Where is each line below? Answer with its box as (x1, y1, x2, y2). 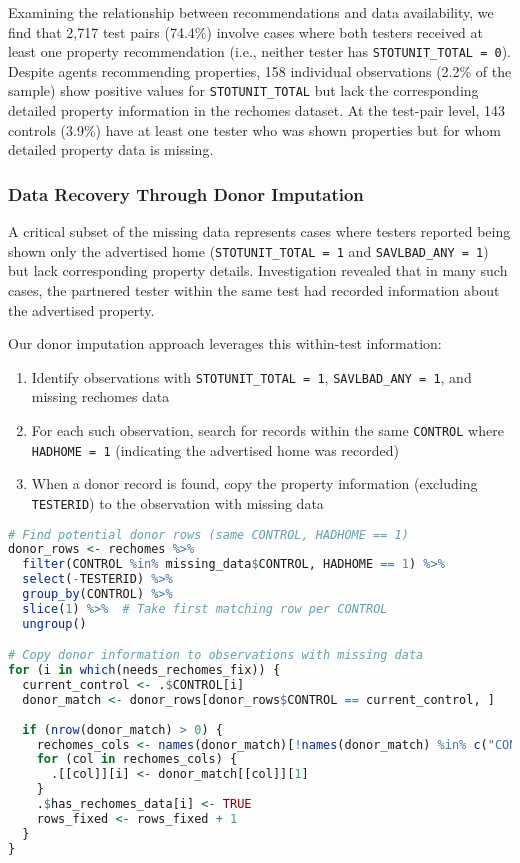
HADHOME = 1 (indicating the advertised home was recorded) (31, 439, 399, 460)
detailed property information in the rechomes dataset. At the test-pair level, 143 (8, 100, 506, 121)
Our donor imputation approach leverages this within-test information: (8, 333, 442, 354)
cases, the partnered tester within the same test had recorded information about (8, 279, 500, 300)
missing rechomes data (31, 386, 170, 407)
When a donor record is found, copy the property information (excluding (31, 473, 478, 494)
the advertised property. (8, 299, 155, 320)
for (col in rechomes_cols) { (36, 752, 238, 767)
